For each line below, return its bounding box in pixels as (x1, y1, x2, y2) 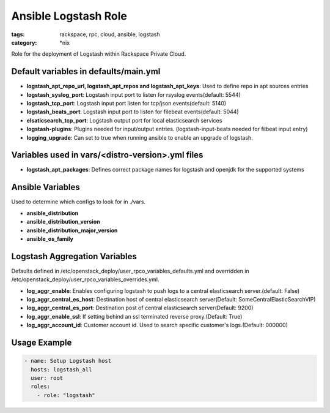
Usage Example (11, 338, 72, 348)
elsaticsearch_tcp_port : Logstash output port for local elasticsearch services (26, 116, 222, 124)
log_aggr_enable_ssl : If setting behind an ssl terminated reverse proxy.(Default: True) (26, 313, 243, 320)
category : (11, 39, 37, 46)
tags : (11, 31, 25, 38)
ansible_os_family (26, 235, 73, 242)
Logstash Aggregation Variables (11, 251, 137, 262)
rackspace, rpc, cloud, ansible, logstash (59, 31, 160, 38)
